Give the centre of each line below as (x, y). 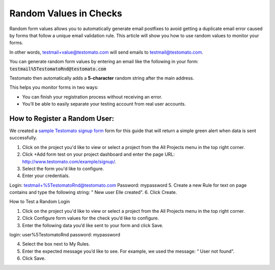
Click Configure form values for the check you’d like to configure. (91, 218)
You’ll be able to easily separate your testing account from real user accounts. (104, 104)
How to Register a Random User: (62, 118)
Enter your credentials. (46, 176)
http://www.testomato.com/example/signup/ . (69, 161)
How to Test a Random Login (40, 202)
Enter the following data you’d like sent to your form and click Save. (93, 225)
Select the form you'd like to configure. (63, 168)
